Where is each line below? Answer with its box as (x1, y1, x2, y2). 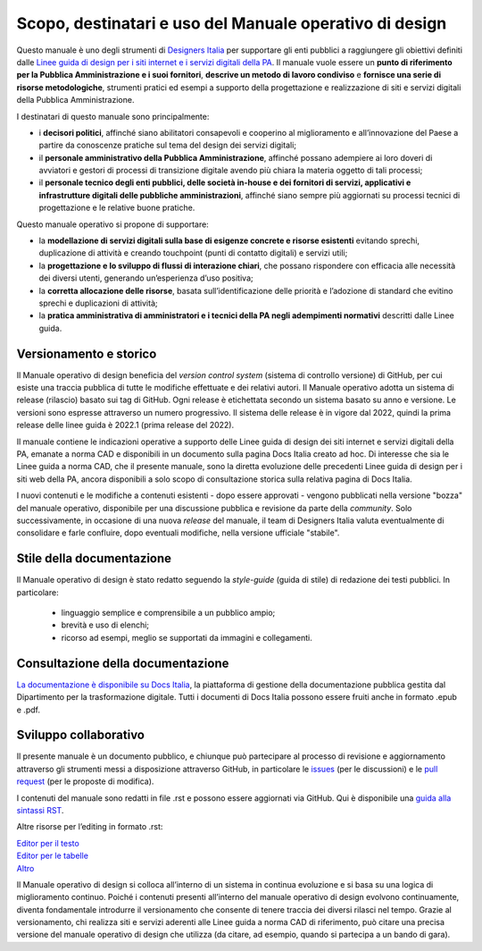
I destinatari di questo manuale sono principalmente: (16, 111, 210, 122)
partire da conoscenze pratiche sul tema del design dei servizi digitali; (38, 139, 297, 151)
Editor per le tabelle (16, 850, 89, 862)
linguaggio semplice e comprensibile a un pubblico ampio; (61, 608, 276, 619)
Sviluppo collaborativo (16, 728, 145, 743)
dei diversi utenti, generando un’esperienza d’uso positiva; (38, 273, 253, 283)
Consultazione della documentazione (16, 655, 229, 670)
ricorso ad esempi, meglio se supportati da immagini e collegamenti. (61, 632, 312, 643)
